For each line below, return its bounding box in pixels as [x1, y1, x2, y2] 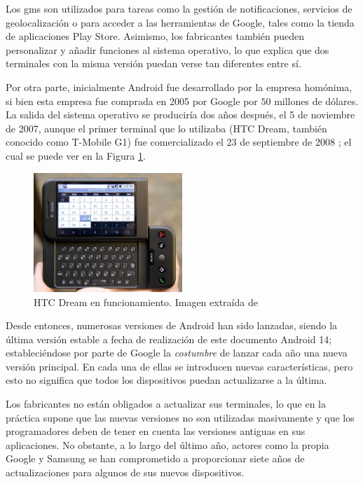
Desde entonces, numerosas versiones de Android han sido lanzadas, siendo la [6, 318, 338, 333]
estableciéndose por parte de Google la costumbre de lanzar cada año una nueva [6, 345, 348, 360]
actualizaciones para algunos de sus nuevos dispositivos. [6, 465, 245, 480]
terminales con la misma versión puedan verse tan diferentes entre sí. [6, 56, 301, 71]
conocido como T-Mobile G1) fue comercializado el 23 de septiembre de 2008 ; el [6, 134, 352, 149]
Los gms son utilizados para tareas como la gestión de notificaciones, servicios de [6, 1, 352, 15]
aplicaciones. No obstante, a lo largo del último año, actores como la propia [6, 437, 329, 452]
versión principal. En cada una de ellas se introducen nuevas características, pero [6, 359, 353, 373]
